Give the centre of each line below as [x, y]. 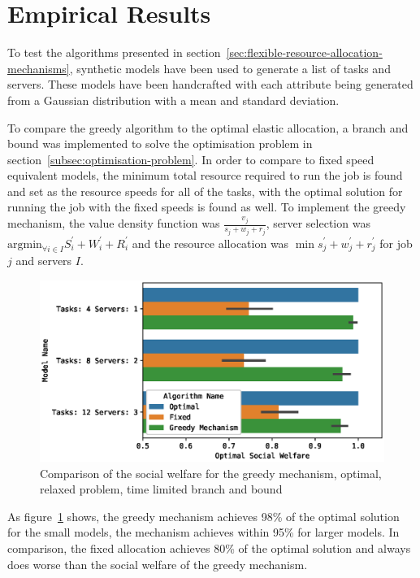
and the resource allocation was [210, 243]
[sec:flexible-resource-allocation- [304, 52]
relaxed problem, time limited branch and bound [161, 489]
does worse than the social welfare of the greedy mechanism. [158, 564]
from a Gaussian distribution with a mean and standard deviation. [173, 100]
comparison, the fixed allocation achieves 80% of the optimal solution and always [209, 548]
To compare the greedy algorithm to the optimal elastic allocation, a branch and [208, 127]
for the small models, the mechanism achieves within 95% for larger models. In [204, 532]
